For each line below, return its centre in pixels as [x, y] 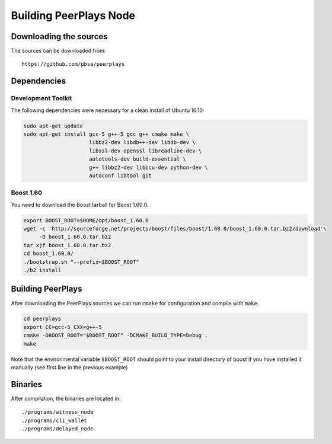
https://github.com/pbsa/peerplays [73, 64]
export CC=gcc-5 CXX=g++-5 [63, 327]
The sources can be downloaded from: [58, 51]
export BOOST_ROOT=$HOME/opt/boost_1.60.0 [86, 220]
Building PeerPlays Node [73, 15]
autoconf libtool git [121, 175]
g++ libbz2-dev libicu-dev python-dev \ [149, 167]
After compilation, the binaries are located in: [66, 398]
